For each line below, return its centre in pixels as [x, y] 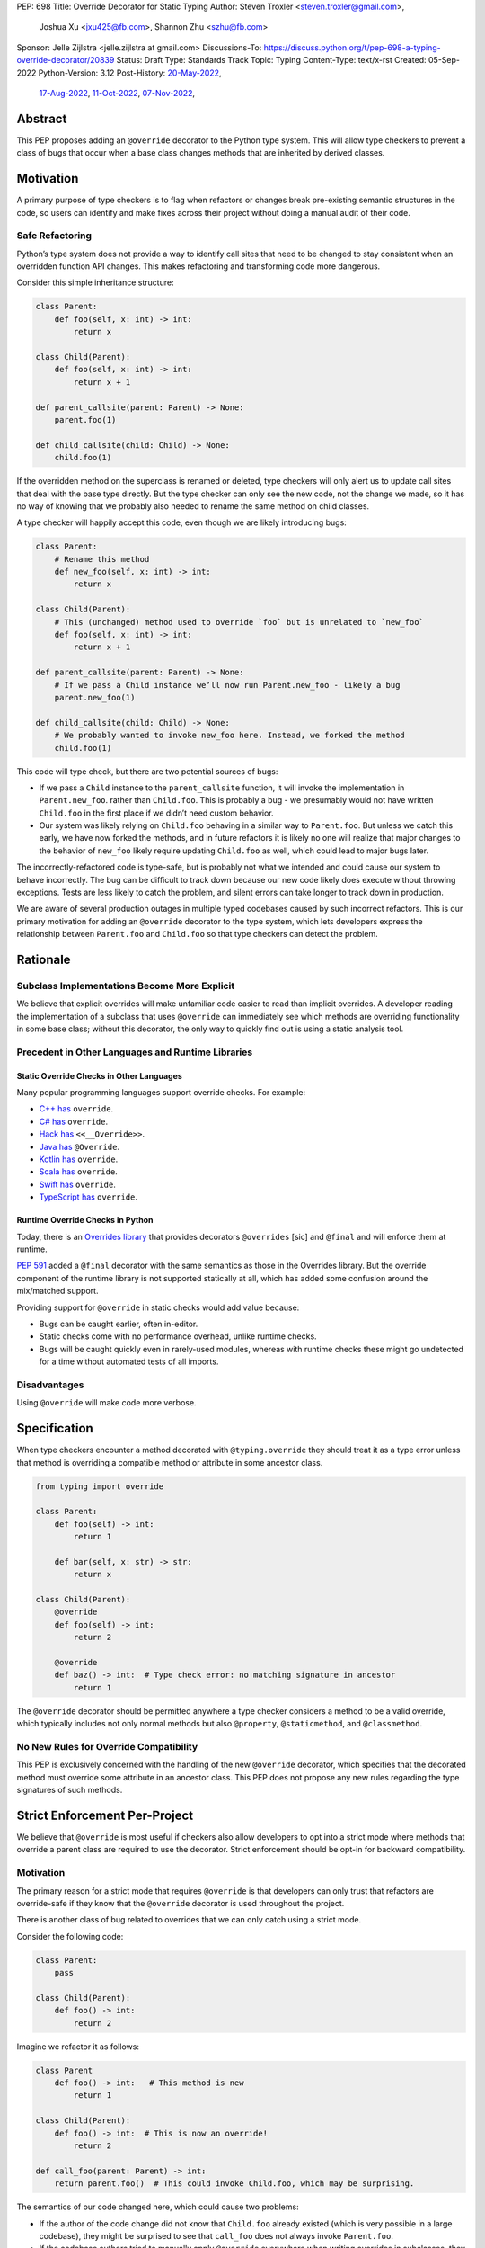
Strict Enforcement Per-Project [105, 1815]
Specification [55, 1428]
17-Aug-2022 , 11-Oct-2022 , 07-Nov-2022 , [117, 93]
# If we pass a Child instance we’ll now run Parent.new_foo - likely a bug [227, 685]
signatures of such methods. [70, 1790]
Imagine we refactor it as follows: [78, 2047]
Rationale [44, 960]
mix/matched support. [57, 1291]
